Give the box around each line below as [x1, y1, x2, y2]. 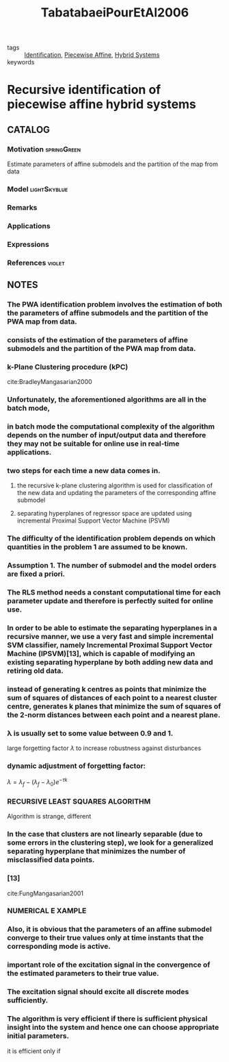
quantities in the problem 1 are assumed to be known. [7, 542, 188, 552]
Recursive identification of [7, 82, 161, 97]
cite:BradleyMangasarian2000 [7, 378, 92, 386]
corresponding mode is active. [7, 941, 111, 951]
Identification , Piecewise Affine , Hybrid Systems [24, 51, 160, 59]
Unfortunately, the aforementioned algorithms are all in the [7, 395, 207, 405]
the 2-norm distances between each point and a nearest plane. [7, 710, 221, 719]
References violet [7, 258, 65, 267]
